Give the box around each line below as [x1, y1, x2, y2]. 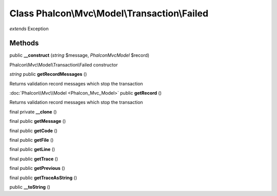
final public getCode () [9, 127, 57, 134]
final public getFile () [9, 137, 54, 143]
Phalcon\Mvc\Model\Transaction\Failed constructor [9, 61, 118, 68]
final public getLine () [9, 146, 55, 153]
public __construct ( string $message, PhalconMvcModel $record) [9, 52, 150, 58]
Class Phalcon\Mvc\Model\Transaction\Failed [9, 8, 209, 19]
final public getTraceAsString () [9, 175, 77, 181]
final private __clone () [9, 108, 57, 115]
